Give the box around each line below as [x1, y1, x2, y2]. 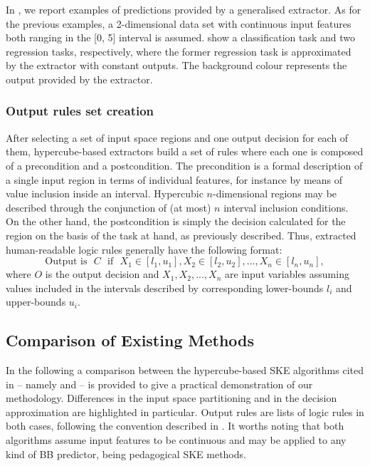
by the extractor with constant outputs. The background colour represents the [6, 58, 347, 73]
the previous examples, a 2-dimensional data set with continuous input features [6, 16, 351, 31]
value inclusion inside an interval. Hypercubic [6, 186, 203, 201]
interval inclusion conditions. [223, 200, 349, 214]
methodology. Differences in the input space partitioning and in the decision [6, 390, 337, 405]
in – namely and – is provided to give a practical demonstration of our [6, 376, 313, 391]
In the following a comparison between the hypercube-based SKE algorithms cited [6, 363, 364, 378]
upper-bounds [6, 294, 66, 309]
